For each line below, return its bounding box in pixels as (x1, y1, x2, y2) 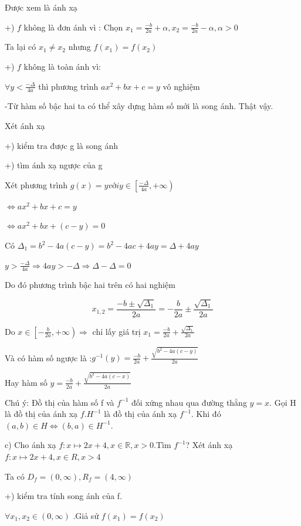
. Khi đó (191, 408, 221, 420)
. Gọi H (269, 396, 296, 408)
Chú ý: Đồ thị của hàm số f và (5, 396, 114, 408)
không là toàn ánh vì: (23, 60, 102, 73)
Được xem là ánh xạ (5, 1, 77, 13)
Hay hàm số (5, 376, 48, 388)
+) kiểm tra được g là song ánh (5, 139, 119, 151)
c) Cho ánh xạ (5, 439, 56, 451)
